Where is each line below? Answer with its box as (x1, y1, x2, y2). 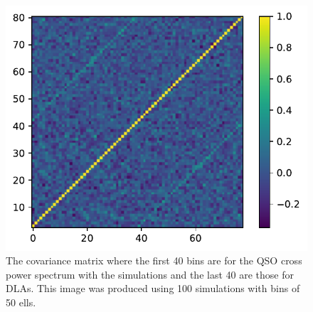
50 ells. (6, 295, 36, 310)
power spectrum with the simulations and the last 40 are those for (6, 267, 294, 281)
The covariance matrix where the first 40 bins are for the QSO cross (6, 253, 302, 268)
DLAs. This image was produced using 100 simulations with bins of (6, 281, 300, 296)
